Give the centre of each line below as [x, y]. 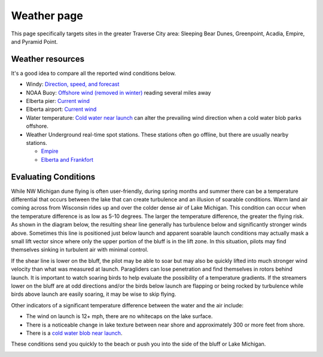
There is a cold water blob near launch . [74, 333]
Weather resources [48, 59]
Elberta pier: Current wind [58, 101]
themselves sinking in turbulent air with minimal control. [80, 250]
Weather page [47, 16]
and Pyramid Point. [34, 41]
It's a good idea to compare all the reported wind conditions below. [94, 73]
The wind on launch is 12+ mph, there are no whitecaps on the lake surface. [119, 316]
